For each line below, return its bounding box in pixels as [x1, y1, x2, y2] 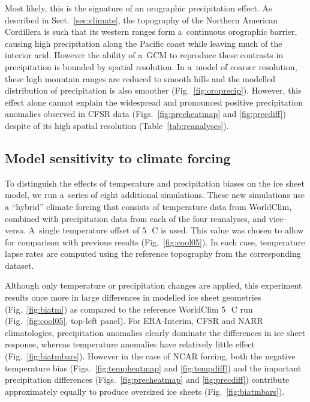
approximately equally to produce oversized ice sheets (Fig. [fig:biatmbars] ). [5, 385, 285, 397]
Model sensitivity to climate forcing [5, 148, 231, 167]
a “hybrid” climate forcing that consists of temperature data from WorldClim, [5, 200, 292, 212]
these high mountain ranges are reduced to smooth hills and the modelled [5, 72, 276, 85]
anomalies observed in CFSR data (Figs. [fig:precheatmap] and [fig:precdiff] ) [5, 107, 286, 120]
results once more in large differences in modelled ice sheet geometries [5, 291, 261, 304]
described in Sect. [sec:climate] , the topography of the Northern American [5, 13, 278, 26]
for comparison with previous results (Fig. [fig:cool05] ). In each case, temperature [5, 235, 305, 248]
